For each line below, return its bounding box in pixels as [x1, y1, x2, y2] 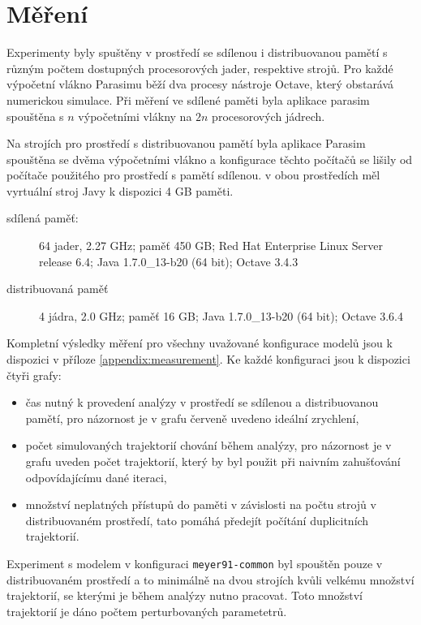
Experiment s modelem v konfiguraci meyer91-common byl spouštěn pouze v [6, 554, 383, 571]
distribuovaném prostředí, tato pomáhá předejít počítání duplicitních [25, 511, 369, 528]
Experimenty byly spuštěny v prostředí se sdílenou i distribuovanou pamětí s [6, 44, 388, 61]
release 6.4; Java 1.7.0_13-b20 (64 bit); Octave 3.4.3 [39, 252, 299, 269]
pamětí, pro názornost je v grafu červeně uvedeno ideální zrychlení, [25, 409, 359, 426]
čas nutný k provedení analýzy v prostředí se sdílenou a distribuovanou [25, 394, 379, 411]
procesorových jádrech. [212, 107, 325, 124]
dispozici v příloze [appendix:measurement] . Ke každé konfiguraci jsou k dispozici [6, 351, 410, 368]
